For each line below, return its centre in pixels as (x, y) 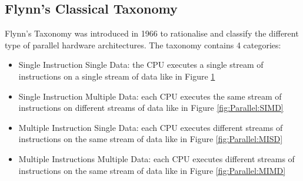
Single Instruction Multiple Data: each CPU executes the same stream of (150, 96)
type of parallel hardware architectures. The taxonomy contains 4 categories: (143, 45)
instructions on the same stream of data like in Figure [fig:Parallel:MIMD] (152, 170)
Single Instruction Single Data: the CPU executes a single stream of (141, 65)
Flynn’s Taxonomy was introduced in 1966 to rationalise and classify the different (152, 33)
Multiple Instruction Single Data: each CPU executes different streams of (151, 127)
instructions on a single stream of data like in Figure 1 (117, 76)
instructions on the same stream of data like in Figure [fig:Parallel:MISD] (151, 139)
